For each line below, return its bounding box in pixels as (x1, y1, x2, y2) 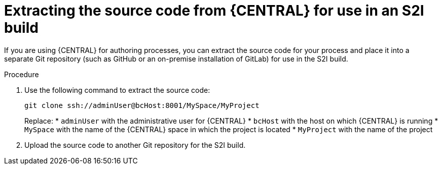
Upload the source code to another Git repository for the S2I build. (24, 140, 246, 149)
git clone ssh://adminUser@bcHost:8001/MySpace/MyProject (24, 101, 260, 109)
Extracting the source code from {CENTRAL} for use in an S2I (4, 2, 424, 19)
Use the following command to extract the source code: (24, 85, 210, 94)
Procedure (4, 70, 39, 79)
